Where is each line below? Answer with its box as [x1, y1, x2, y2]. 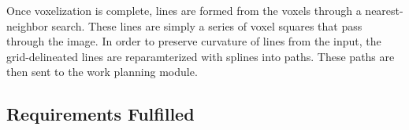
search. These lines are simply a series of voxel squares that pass [51, 17, 363, 34]
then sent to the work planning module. [6, 63, 198, 80]
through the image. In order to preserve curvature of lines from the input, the [6, 33, 381, 49]
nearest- [365, 2, 403, 18]
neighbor [6, 17, 48, 34]
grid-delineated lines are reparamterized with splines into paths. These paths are [6, 48, 395, 64]
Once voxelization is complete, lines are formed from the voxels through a [6, 2, 362, 18]
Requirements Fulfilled [6, 102, 195, 126]
